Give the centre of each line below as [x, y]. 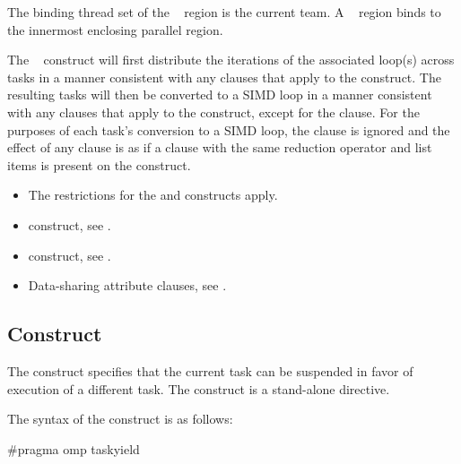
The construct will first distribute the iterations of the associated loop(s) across [231, 60]
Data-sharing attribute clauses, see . [127, 285]
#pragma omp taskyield [74, 448]
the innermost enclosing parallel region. [115, 29]
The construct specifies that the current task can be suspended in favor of [210, 370]
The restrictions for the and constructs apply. [153, 195]
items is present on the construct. [99, 164]
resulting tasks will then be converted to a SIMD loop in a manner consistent [220, 95]
